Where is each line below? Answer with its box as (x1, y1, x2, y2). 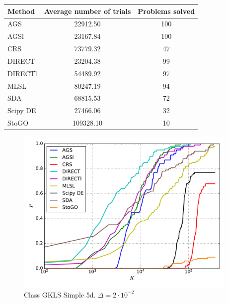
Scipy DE (7, 105, 36, 116)
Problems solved (138, 5, 195, 16)
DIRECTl (7, 68, 37, 78)
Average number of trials (44, 5, 131, 16)
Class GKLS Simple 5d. (24, 289, 96, 300)
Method (7, 5, 35, 16)
